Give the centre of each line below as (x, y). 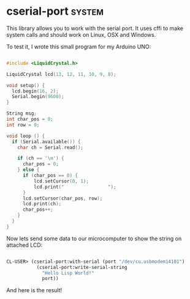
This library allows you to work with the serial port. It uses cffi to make (95, 28)
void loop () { (26, 136)
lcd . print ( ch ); (42, 204)
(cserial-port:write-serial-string (82, 267)
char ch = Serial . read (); (51, 147)
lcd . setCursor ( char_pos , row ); (63, 198)
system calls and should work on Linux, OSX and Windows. (81, 34)
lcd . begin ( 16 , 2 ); (36, 91)
